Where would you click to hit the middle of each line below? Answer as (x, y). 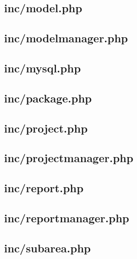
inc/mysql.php (43, 68)
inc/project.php (46, 128)
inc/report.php (44, 188)
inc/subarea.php (47, 248)
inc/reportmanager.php (67, 217)
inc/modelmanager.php (66, 38)
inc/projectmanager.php (69, 158)
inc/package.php (48, 98)
